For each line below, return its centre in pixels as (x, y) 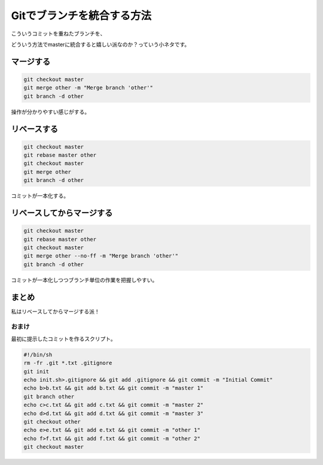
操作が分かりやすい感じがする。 (50, 111)
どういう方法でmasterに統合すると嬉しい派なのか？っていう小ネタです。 (100, 44)
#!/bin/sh (38, 354)
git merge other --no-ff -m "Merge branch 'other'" (101, 256)
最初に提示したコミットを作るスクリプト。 (63, 339)
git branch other (49, 396)
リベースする (34, 129)
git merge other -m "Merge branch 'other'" (89, 88)
